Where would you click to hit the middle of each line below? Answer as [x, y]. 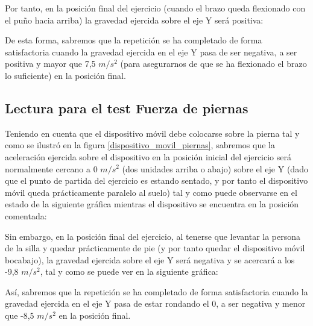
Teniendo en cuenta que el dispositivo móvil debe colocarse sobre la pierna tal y [152, 133]
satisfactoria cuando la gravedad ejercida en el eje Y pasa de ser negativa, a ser [151, 52]
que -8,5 [20, 315]
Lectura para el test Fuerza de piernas [127, 108]
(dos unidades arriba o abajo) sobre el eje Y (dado [215, 168]
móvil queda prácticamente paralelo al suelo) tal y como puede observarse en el [151, 192]
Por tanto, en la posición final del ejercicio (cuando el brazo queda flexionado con [155, 8]
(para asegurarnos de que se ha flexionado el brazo [213, 64]
